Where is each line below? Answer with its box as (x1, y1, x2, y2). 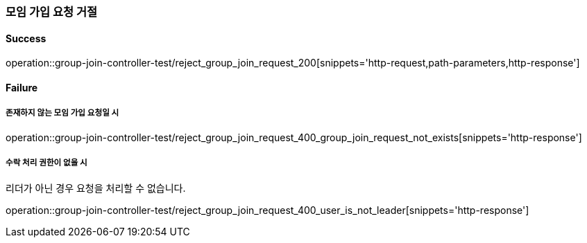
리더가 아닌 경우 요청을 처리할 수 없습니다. (6, 182, 186, 195)
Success (6, 32, 46, 44)
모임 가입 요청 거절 (6, 5, 98, 19)
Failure (6, 81, 38, 93)
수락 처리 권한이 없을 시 (6, 158, 87, 168)
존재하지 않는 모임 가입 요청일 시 (6, 108, 119, 118)
